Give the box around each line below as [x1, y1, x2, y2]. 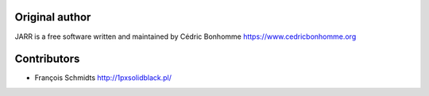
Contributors [14, 52, 80, 66]
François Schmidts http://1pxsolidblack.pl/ [34, 73, 172, 83]
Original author [14, 10, 91, 24]
